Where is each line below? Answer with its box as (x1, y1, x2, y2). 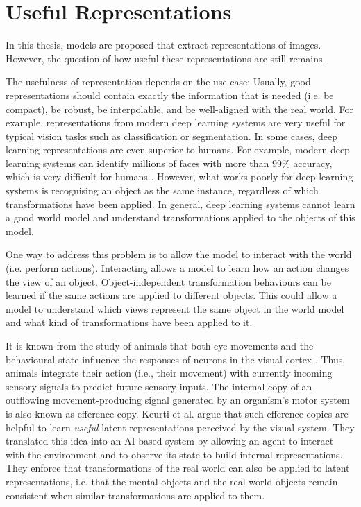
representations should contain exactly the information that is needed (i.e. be (6, 87, 334, 102)
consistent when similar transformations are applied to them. (6, 488, 265, 502)
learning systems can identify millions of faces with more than (6, 155, 269, 170)
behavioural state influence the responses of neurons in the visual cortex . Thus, (6, 352, 346, 366)
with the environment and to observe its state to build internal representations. (6, 447, 343, 461)
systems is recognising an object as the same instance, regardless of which (6, 183, 319, 198)
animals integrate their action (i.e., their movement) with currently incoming (6, 366, 333, 380)
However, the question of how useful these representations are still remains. (6, 51, 326, 65)
